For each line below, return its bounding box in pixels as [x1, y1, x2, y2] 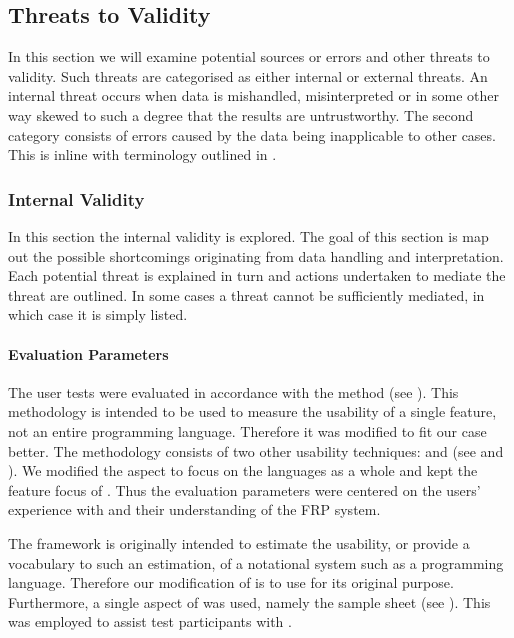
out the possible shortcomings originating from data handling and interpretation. [8, 245, 504, 266]
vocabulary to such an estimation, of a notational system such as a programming [8, 552, 504, 573]
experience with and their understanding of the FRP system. [8, 499, 381, 520]
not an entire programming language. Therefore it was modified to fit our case [8, 420, 487, 441]
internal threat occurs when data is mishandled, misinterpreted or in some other [8, 85, 500, 106]
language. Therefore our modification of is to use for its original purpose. [8, 572, 454, 593]
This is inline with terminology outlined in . [8, 144, 277, 165]
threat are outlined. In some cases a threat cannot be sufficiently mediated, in [8, 284, 485, 305]
